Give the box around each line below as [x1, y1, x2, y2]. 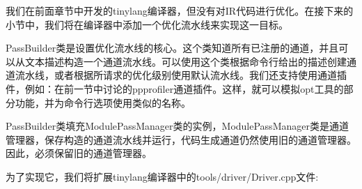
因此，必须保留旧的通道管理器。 [6, 146, 152, 160]
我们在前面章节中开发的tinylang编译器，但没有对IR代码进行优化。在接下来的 [6, 3, 354, 17]
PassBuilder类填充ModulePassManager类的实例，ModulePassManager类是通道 [6, 119, 349, 133]
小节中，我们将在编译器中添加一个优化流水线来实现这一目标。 [6, 17, 288, 31]
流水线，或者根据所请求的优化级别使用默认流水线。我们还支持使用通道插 [15, 68, 347, 82]
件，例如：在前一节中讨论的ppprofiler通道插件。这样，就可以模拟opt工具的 [6, 81, 344, 96]
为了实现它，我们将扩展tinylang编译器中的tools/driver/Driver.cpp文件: [6, 169, 319, 183]
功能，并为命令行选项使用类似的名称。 [15, 95, 191, 109]
